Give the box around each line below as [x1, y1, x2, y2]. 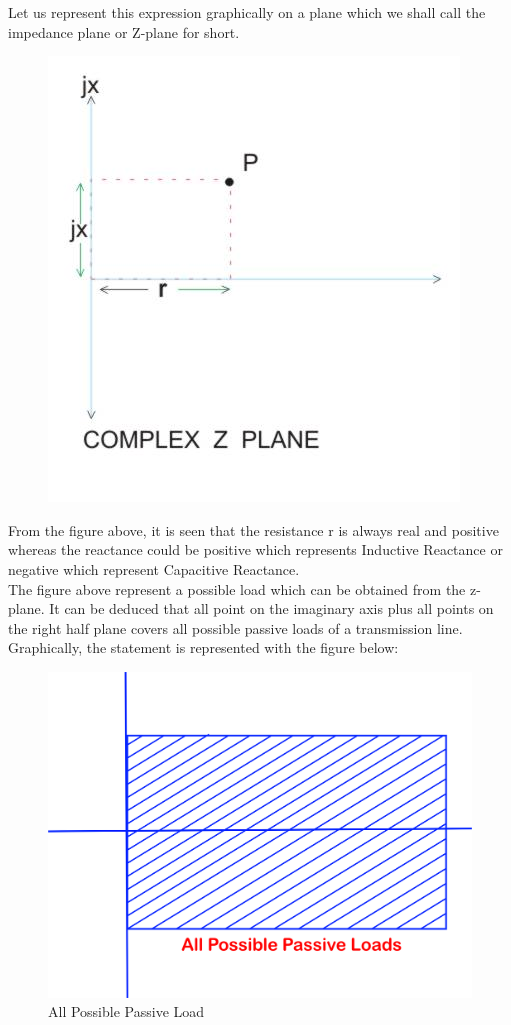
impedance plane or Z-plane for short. [8, 21, 240, 42]
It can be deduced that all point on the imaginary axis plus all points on [49, 598, 494, 619]
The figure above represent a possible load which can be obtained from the [8, 578, 466, 599]
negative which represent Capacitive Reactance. [8, 558, 300, 579]
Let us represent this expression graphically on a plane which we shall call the [8, 2, 486, 22]
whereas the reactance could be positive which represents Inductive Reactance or [8, 539, 503, 560]
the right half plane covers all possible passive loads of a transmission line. [8, 617, 463, 638]
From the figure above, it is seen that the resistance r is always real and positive [8, 519, 499, 540]
